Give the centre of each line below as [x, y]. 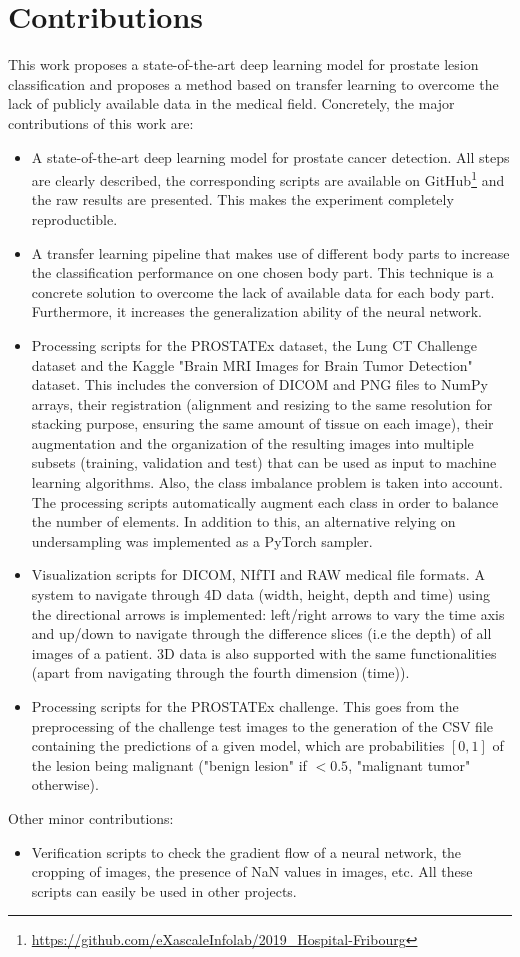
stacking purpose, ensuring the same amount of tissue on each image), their [262, 423]
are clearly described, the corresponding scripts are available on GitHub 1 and [268, 178]
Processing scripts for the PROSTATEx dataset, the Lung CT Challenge [254, 344]
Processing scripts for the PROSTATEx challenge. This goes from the [245, 706]
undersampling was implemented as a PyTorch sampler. [202, 540]
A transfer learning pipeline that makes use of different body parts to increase [270, 252]
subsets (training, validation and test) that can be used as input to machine [264, 462]
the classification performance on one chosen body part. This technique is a [262, 272]
